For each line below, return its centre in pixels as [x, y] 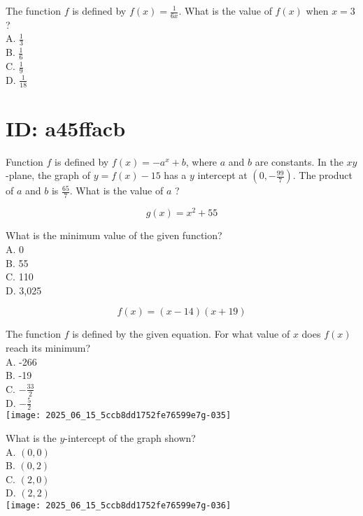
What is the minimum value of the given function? [114, 235]
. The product [323, 175]
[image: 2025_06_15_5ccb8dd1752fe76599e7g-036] [119, 505]
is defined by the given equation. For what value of [181, 334]
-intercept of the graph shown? [130, 438]
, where [201, 161]
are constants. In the [299, 161]
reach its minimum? [48, 347]
